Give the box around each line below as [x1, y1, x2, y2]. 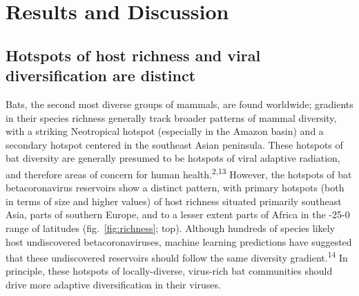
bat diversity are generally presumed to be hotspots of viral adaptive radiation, [6, 151, 340, 165]
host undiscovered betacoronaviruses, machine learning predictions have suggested [6, 234, 352, 249]
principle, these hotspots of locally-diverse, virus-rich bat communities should [6, 264, 333, 278]
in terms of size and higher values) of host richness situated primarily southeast [6, 193, 342, 208]
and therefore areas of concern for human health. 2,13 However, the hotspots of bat [6, 165, 352, 181]
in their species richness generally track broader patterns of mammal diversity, [6, 110, 337, 125]
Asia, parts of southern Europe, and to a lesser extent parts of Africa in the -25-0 [6, 207, 350, 222]
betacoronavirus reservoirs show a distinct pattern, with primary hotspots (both [6, 180, 345, 195]
